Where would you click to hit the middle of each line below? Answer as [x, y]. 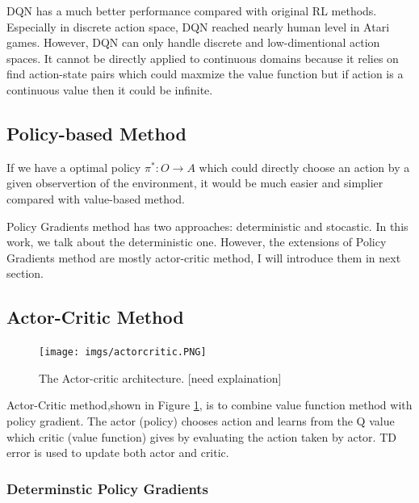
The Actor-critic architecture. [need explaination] [160, 377]
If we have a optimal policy [74, 167]
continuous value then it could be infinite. [110, 89]
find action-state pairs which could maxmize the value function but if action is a [205, 74]
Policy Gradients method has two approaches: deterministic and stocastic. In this [207, 226]
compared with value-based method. [96, 198]
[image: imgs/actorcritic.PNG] [123, 352]
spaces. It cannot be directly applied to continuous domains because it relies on [203, 58]
